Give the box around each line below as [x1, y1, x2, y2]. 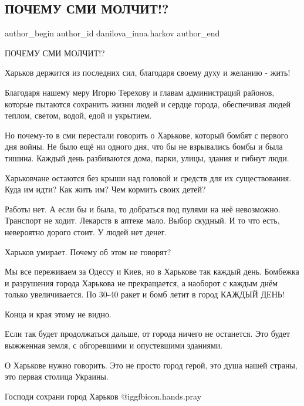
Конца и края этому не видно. [5, 307, 112, 320]
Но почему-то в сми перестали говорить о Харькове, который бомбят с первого [5, 128, 288, 141]
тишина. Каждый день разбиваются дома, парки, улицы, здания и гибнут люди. [5, 151, 289, 164]
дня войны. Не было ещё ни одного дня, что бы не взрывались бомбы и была [5, 140, 283, 153]
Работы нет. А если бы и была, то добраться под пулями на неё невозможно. [5, 202, 281, 215]
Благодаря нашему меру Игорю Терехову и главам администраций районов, [5, 86, 275, 98]
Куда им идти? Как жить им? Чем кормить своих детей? [5, 183, 206, 195]
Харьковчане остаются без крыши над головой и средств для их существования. [5, 171, 292, 184]
